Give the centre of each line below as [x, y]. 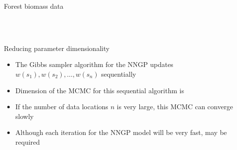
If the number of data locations [62, 107]
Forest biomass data [34, 6]
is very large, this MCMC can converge [175, 107]
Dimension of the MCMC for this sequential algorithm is [100, 90]
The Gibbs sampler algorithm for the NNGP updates [94, 64]
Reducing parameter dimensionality [57, 48]
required [28, 142]
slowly [25, 116]
